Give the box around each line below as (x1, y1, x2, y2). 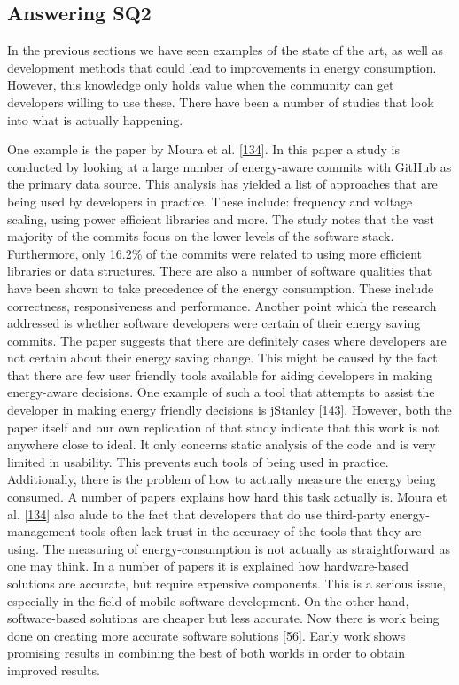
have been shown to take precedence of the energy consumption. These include (7, 278, 434, 297)
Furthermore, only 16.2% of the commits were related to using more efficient (7, 244, 422, 262)
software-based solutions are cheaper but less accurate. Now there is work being (7, 609, 440, 627)
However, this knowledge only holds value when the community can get (7, 75, 394, 94)
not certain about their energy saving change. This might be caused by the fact (7, 348, 438, 367)
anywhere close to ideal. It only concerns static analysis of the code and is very (7, 435, 436, 454)
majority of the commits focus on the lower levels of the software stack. (7, 227, 394, 245)
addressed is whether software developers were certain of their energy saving (7, 314, 421, 332)
